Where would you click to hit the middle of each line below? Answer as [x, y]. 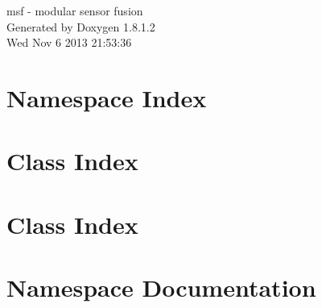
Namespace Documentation [161, 287]
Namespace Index [107, 97]
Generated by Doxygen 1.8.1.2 [81, 26]
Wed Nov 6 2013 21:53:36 [69, 42]
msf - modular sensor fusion [75, 10]
